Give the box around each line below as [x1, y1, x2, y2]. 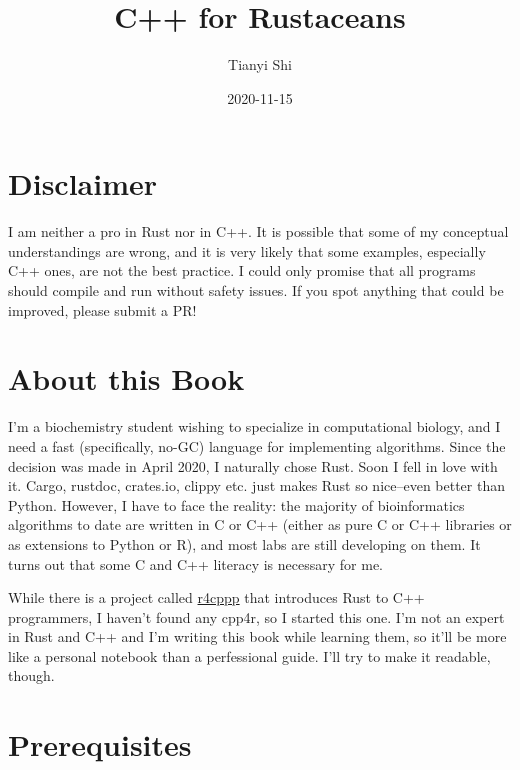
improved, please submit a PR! [8, 299, 197, 320]
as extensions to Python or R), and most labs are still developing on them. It [8, 533, 481, 554]
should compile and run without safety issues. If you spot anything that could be [8, 280, 504, 301]
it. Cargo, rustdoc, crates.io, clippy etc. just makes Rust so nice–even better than [8, 475, 505, 496]
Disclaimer [8, 163, 158, 204]
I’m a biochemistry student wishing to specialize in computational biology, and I [8, 416, 501, 437]
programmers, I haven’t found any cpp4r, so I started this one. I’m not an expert [8, 606, 505, 627]
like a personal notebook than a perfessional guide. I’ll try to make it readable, [8, 645, 491, 666]
